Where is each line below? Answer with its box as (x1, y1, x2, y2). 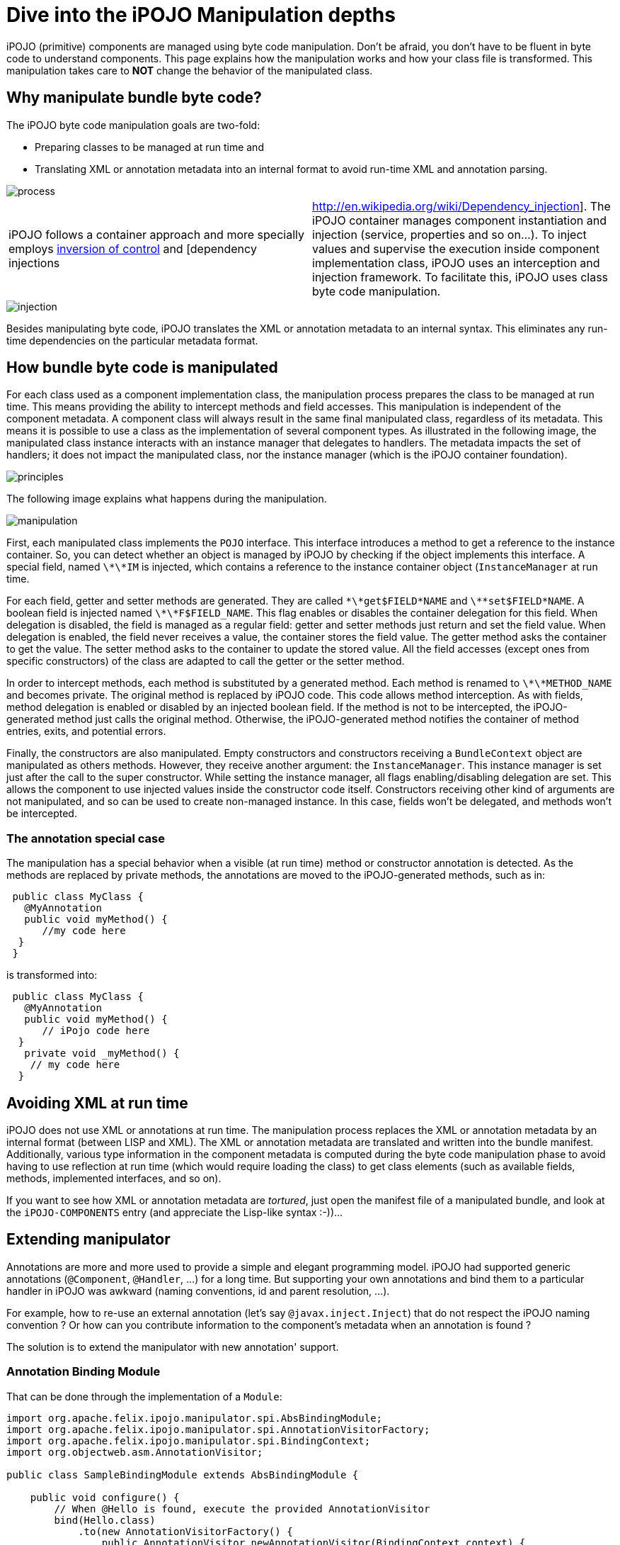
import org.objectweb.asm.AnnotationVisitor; (6, 1446, 263, 1458)
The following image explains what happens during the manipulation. (6, 493, 327, 505)
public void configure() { (30, 1491, 180, 1503)
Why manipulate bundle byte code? (6, 89, 262, 107)
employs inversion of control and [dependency (8, 241, 257, 256)
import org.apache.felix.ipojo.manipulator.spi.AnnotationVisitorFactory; (6, 1423, 430, 1435)
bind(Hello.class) (54, 1514, 156, 1526)
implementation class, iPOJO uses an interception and (312, 255, 600, 270)
